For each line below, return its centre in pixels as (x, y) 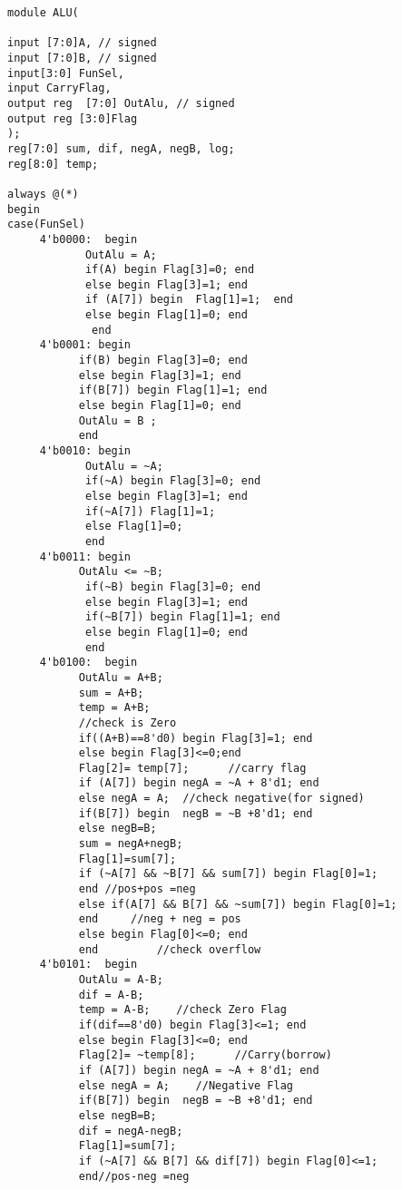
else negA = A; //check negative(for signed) (221, 799)
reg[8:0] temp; (53, 164)
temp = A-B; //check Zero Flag (182, 1010)
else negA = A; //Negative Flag (186, 1085)
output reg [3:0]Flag (73, 118)
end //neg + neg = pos (160, 919)
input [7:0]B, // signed (82, 58)
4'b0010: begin (85, 451)
